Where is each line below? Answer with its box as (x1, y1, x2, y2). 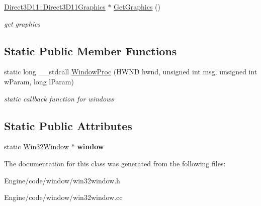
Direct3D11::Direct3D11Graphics (4, 2, 106, 12)
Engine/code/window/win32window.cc (4, 192, 123, 202)
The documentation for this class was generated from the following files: (4, 158, 226, 168)
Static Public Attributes (4, 118, 132, 133)
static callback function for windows (4, 93, 114, 104)
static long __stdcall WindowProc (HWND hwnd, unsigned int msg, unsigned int (4, 66, 257, 77)
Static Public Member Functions (4, 43, 177, 58)
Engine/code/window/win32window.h (4, 175, 120, 185)
